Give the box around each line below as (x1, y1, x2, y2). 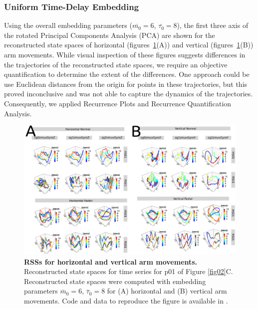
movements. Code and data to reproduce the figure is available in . (24, 295, 228, 306)
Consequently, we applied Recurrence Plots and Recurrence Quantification (4, 98, 232, 108)
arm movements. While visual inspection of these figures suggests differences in (4, 49, 246, 59)
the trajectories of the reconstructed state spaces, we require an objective (4, 59, 228, 69)
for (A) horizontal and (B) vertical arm (107, 286, 227, 296)
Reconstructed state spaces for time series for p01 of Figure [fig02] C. (24, 266, 233, 277)
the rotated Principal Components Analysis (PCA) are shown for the (4, 29, 215, 40)
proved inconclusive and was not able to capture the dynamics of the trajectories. (4, 88, 253, 99)
